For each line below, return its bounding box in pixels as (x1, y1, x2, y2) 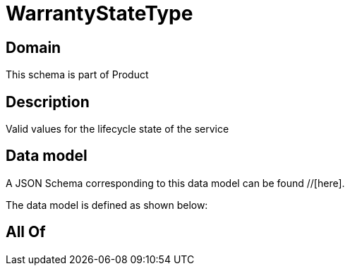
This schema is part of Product (6, 68, 149, 81)
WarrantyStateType (6, 1, 193, 25)
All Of (6, 223, 46, 241)
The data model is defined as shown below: (6, 198, 208, 211)
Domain (6, 38, 61, 56)
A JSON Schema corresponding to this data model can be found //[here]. (6, 176, 345, 189)
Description (6, 92, 90, 111)
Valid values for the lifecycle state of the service (6, 123, 229, 135)
